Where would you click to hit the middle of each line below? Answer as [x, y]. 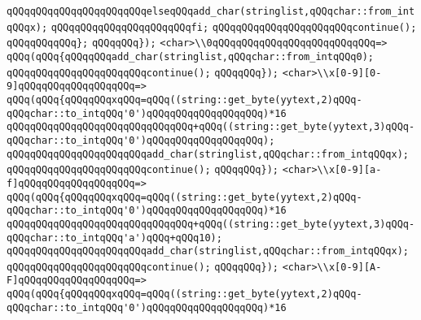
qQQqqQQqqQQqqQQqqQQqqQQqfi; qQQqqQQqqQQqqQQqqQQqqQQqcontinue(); [234, 27]
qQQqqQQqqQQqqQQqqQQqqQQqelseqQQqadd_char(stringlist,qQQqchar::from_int [211, 11]
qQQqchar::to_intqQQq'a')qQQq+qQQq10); [114, 238]
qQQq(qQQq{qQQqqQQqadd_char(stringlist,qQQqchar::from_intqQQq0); [191, 56]
